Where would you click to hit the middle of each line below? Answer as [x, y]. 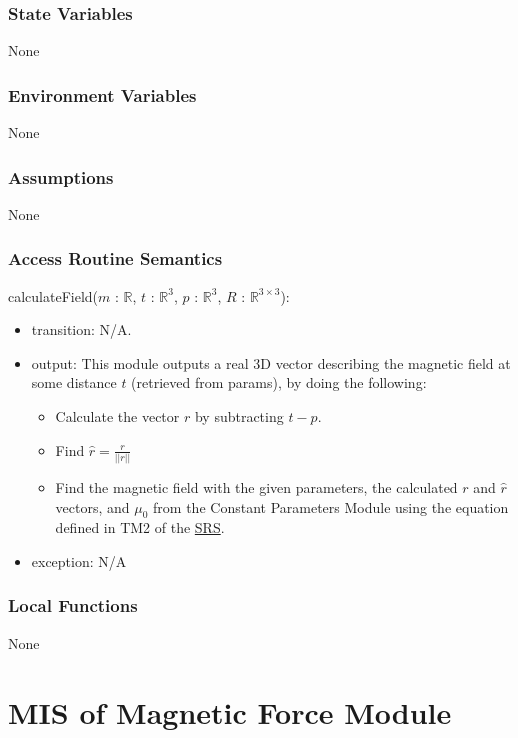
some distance [74, 382]
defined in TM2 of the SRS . [140, 527]
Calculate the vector [117, 416]
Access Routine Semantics [115, 258]
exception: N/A [79, 560]
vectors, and [92, 506]
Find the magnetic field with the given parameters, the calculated [256, 486]
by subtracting [239, 416]
